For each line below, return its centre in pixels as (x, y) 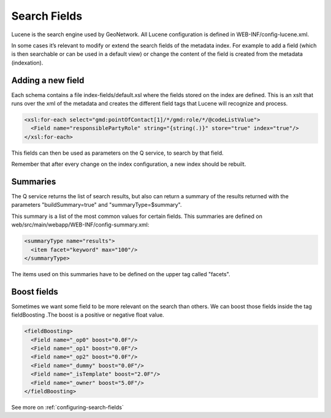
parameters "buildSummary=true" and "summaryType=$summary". (97, 205)
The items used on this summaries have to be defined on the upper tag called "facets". (121, 274)
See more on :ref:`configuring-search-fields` (67, 407)
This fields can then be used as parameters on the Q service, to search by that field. (117, 153)
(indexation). (27, 63)
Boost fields (35, 292)
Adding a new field (48, 80)
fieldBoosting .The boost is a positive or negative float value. (88, 315)
